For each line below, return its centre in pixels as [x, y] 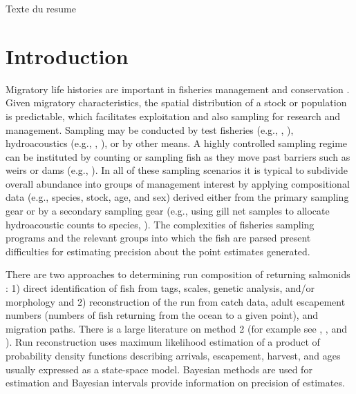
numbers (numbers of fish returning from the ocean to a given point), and [162, 315]
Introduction [67, 56]
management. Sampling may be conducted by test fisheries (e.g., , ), [150, 129]
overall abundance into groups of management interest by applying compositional [178, 183]
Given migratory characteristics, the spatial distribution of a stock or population [176, 102]
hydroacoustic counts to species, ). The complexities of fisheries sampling [160, 224]
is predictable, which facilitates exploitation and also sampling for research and [173, 116]
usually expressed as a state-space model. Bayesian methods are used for [159, 369]
